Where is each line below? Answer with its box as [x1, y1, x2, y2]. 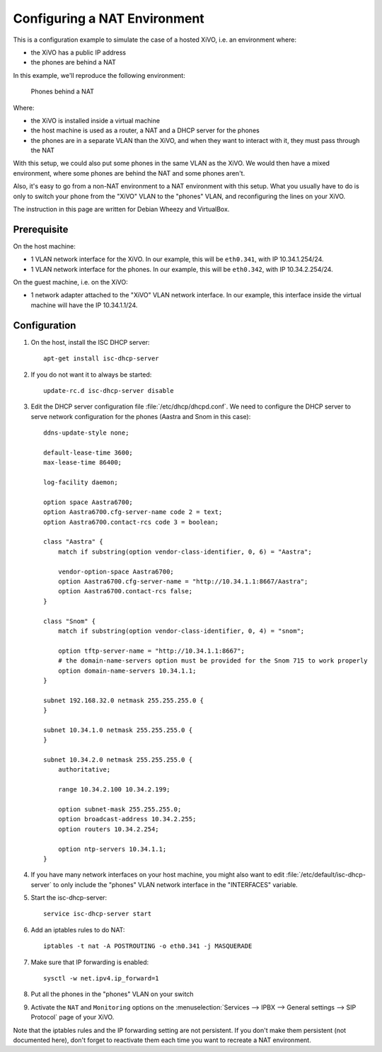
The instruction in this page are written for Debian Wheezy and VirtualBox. [13, 205, 230, 214]
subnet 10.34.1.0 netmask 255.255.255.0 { [43, 726, 193, 734]
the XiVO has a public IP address [30, 48, 127, 57]
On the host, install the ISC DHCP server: [30, 338, 150, 346]
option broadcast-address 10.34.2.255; [57, 815, 197, 823]
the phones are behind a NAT [30, 58, 117, 67]
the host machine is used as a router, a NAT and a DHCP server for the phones [30, 126, 260, 135]
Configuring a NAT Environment [13, 11, 204, 26]
